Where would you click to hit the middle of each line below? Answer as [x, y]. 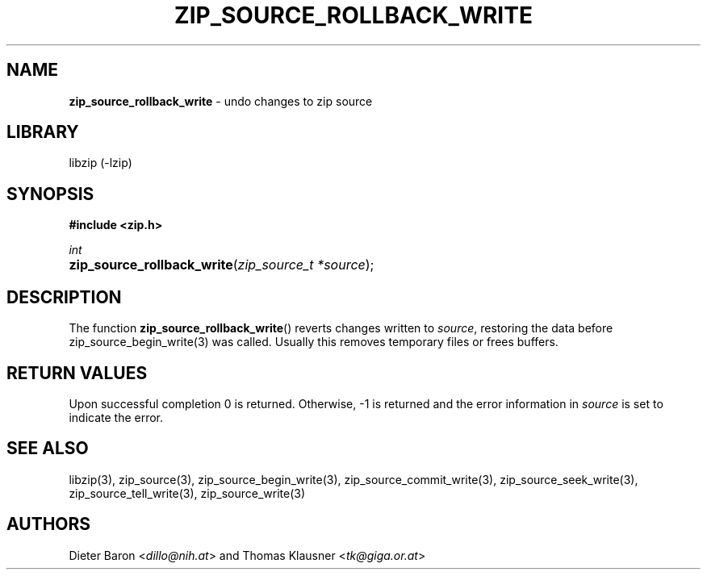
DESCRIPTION [64, 297]
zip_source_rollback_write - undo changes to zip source [221, 101]
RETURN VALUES [77, 373]
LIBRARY [43, 132]
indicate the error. [116, 417]
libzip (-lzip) [100, 163]
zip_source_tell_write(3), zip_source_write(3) [187, 493]
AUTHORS [49, 524]
